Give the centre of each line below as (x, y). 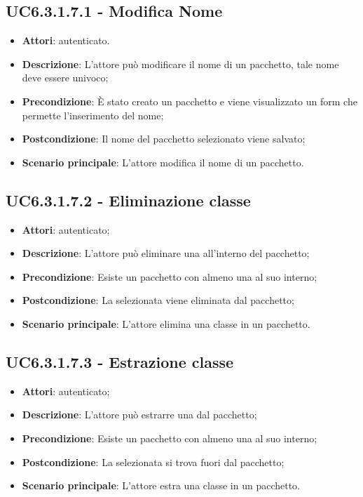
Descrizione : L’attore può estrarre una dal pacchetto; (139, 415)
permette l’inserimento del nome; (93, 115)
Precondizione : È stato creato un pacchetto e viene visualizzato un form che (190, 101)
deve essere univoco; (65, 78)
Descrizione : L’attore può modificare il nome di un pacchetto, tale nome (180, 64)
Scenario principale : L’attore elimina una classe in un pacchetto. (166, 323)
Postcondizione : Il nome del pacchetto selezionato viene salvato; (164, 139)
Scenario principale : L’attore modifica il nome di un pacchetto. (163, 162)
